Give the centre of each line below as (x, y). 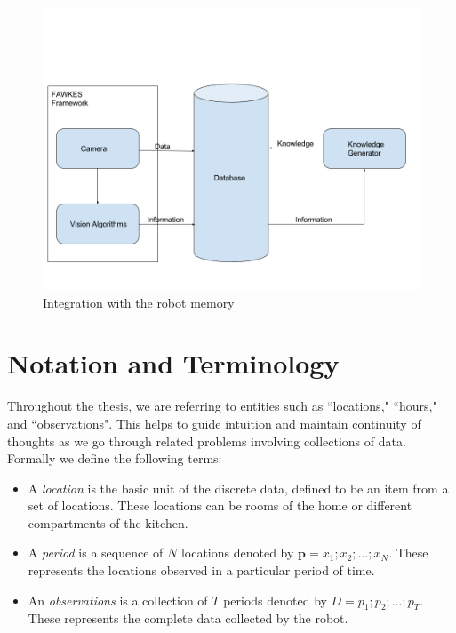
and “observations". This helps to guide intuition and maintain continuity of (214, 423)
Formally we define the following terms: (115, 458)
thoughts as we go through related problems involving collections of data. (207, 441)
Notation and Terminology (173, 363)
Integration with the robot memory (139, 302)
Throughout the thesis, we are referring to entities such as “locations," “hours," (222, 406)
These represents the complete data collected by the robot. (188, 618)
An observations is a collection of (118, 600)
